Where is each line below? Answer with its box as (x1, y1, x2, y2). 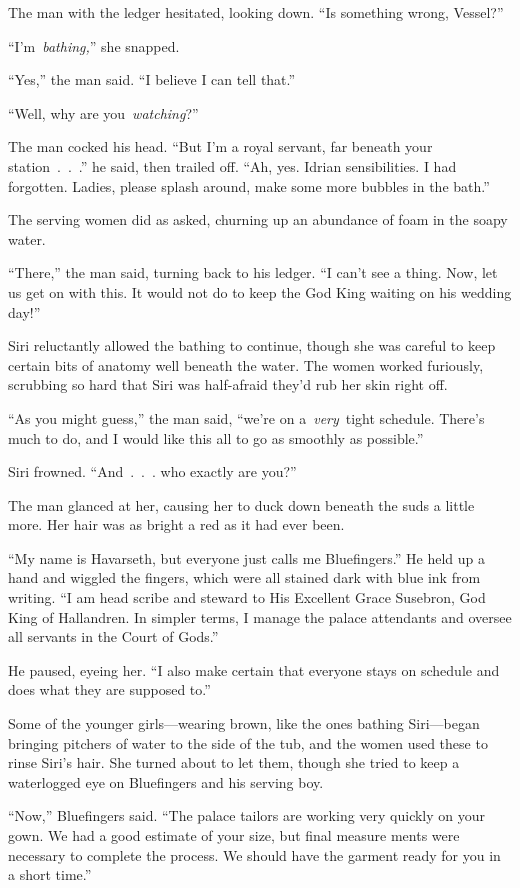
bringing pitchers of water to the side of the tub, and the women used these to (8, 732, 488, 753)
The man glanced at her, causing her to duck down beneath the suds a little (8, 494, 475, 515)
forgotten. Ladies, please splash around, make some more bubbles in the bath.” (8, 175, 490, 196)
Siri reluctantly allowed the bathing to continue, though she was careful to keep (8, 335, 496, 356)
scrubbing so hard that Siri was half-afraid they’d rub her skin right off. (8, 374, 448, 395)
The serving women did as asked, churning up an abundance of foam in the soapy (8, 209, 508, 230)
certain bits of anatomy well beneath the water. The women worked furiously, (8, 354, 484, 375)
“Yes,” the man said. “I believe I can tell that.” (8, 69, 296, 90)
